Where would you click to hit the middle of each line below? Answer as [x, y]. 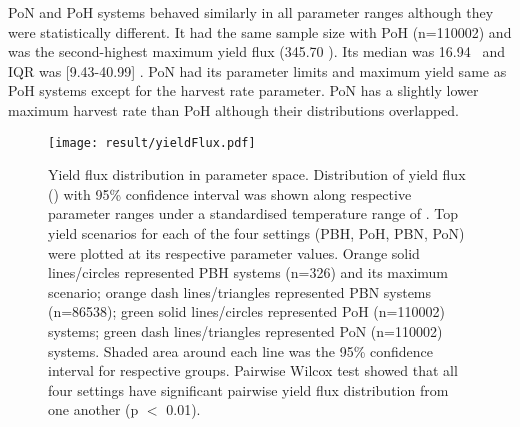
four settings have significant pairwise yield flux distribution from [248, 389]
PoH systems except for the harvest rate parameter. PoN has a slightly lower [243, 90]
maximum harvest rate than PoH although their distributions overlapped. [234, 109]
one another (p [93, 409]
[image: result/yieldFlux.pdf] [152, 142]
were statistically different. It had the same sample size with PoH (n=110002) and [260, 31]
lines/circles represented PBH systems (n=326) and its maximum [248, 272]
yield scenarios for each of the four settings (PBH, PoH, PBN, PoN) [256, 233]
